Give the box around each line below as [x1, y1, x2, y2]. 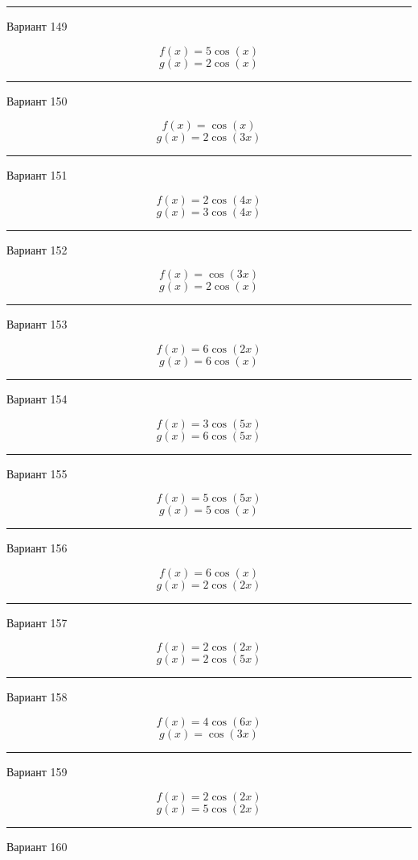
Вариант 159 [6, 763, 68, 779]
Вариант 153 [6, 316, 68, 333]
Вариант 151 [6, 167, 68, 184]
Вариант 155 [6, 465, 68, 482]
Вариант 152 [6, 241, 68, 258]
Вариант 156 [6, 540, 68, 556]
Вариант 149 [6, 18, 68, 34]
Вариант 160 [6, 837, 68, 854]
